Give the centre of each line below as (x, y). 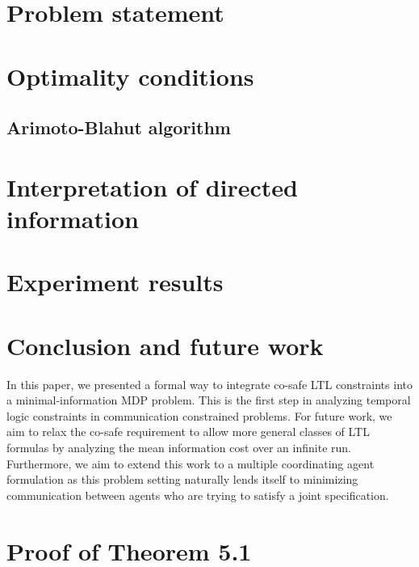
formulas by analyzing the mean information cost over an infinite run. (179, 447)
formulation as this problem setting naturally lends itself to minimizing (182, 479)
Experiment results (115, 282)
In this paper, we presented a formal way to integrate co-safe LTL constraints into (209, 384)
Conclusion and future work (165, 345)
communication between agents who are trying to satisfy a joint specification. (198, 495)
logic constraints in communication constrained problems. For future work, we (199, 415)
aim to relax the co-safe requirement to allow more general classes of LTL (188, 432)
